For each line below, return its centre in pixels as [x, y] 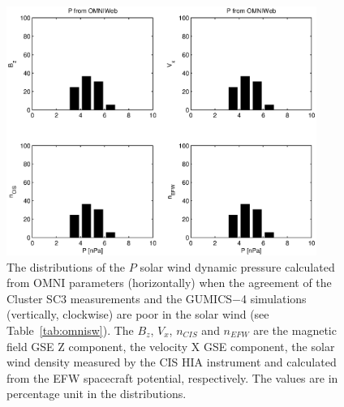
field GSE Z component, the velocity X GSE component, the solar [171, 346]
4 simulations [273, 298]
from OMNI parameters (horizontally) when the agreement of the [169, 283]
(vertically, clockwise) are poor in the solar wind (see [138, 314]
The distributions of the [66, 266]
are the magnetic [295, 330]
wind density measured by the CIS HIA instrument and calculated [172, 362]
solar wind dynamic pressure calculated [237, 266]
